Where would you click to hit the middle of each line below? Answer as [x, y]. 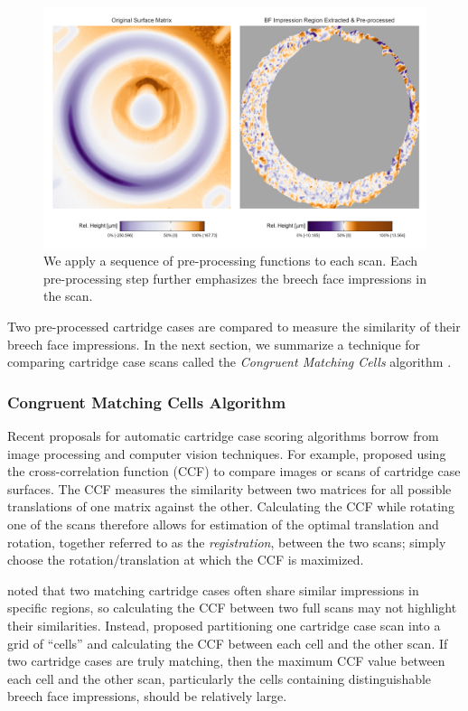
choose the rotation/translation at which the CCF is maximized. [186, 560]
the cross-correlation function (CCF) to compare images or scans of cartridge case [234, 471]
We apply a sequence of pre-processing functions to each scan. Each [231, 261]
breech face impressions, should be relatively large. [147, 696]
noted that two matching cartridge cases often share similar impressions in [213, 589]
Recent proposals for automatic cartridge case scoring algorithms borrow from [223, 436]
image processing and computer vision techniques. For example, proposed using [227, 453]
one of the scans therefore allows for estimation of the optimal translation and [223, 524]
